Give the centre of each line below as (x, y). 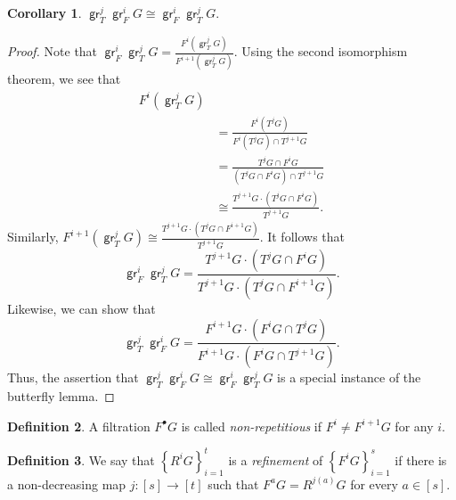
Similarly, (33, 237)
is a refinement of (276, 459)
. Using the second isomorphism (321, 51)
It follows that (306, 237)
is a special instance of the (349, 377)
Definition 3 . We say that (81, 459)
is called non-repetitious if (252, 426)
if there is (421, 459)
